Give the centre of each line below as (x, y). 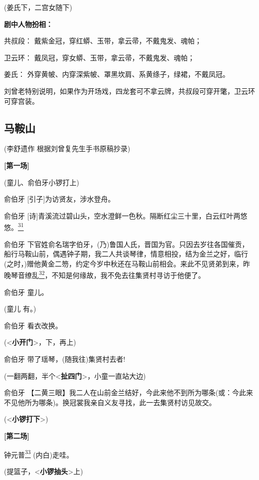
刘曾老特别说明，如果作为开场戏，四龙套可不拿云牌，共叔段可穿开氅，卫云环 (129, 91)
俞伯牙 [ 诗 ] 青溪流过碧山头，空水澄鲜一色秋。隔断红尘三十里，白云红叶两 (122, 215)
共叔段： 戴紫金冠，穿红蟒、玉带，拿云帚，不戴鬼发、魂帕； (103, 41)
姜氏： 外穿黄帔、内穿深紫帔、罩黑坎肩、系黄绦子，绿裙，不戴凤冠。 (117, 74)
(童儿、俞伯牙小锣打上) (42, 182)
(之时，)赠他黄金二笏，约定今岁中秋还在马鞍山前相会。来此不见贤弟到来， (124, 263)
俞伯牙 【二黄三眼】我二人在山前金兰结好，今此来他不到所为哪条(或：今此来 (129, 392)
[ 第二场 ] (17, 435)
